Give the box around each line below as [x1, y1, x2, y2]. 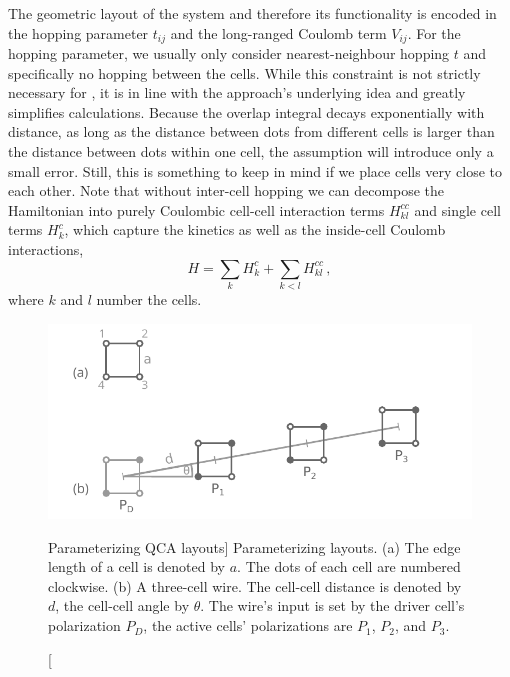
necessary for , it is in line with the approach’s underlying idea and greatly [8, 82, 466, 103]
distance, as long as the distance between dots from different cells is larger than [8, 121, 495, 142]
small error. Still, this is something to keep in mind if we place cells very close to [8, 160, 503, 181]
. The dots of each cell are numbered [237, 556, 461, 577]
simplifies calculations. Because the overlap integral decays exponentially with [8, 101, 485, 122]
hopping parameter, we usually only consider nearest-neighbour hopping [8, 43, 450, 64]
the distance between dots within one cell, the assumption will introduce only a [8, 141, 494, 162]
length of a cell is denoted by [48, 556, 226, 577]
